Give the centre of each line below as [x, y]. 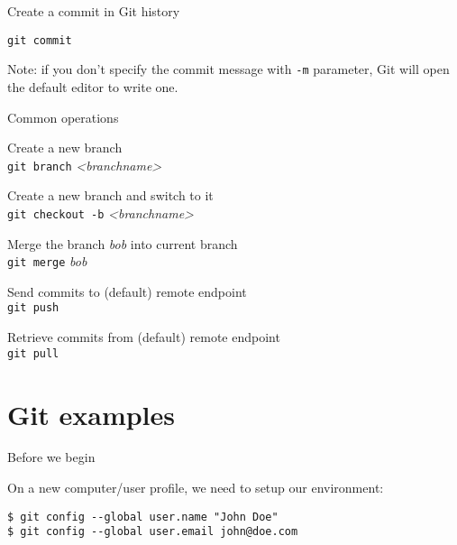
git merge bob [47, 261]
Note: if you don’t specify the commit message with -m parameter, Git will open [228, 69]
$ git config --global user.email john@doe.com [153, 532]
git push [33, 308]
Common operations [63, 117]
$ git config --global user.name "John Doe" [143, 517]
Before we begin [51, 457]
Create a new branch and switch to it [110, 195]
